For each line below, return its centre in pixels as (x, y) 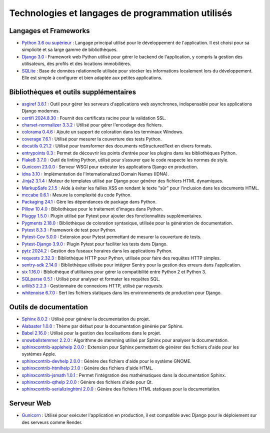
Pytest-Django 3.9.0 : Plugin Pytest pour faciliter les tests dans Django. (95, 244)
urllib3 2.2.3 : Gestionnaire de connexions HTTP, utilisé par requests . (92, 286)
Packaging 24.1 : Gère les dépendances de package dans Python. (89, 202)
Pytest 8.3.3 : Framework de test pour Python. (69, 229)
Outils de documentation (49, 307)
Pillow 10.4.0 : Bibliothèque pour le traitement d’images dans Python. (92, 209)
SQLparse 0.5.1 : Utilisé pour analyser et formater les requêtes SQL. (91, 279)
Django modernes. (41, 111)
